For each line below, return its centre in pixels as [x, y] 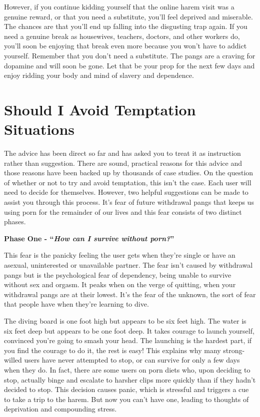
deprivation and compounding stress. [60, 409]
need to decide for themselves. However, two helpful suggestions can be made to [126, 192]
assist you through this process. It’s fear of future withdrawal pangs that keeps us [129, 202]
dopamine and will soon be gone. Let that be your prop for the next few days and [129, 65]
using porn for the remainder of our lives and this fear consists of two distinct [123, 211]
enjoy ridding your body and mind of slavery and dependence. [99, 75]
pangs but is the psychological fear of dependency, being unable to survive [118, 274]
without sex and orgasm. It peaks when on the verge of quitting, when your [120, 284]
